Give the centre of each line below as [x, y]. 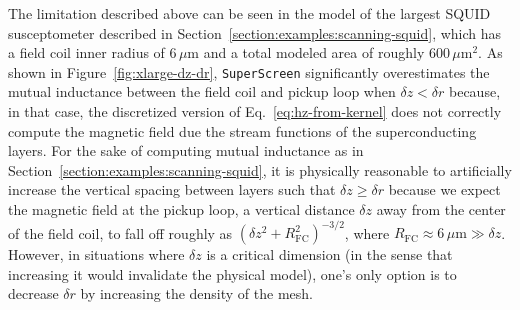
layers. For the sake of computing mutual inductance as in [186, 150]
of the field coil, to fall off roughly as [120, 232]
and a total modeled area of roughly [314, 52]
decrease [33, 293]
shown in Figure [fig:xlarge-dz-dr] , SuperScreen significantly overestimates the [249, 71]
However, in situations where [96, 254]
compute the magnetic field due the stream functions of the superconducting [242, 130]
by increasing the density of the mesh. [196, 293]
